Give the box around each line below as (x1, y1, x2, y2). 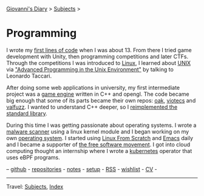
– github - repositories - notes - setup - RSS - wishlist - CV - (6, 165, 157, 172)
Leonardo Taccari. (6, 72, 52, 79)
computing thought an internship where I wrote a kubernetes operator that (6, 147, 192, 154)
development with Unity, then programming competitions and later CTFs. (6, 53, 189, 60)
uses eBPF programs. (6, 154, 61, 161)
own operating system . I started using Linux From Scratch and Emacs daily (6, 134, 193, 141)
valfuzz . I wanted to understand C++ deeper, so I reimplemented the (6, 103, 178, 110)
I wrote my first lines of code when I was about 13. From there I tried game (6, 46, 192, 53)
